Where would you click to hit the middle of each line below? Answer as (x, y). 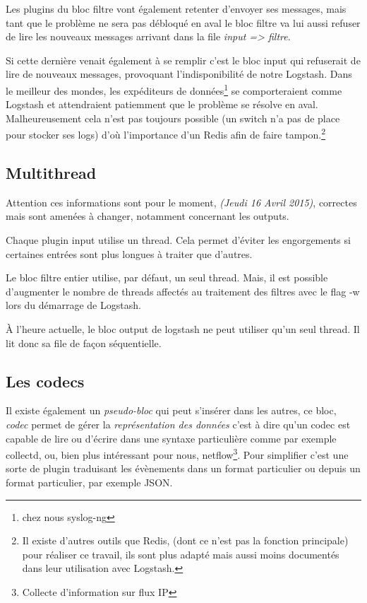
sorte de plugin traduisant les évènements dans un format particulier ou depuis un (183, 468)
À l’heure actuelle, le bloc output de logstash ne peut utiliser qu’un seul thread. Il (183, 329)
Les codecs (45, 381)
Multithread (51, 173)
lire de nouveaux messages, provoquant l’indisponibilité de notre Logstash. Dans (179, 74)
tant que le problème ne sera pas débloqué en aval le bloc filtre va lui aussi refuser (183, 22)
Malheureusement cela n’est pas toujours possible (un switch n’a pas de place (173, 118)
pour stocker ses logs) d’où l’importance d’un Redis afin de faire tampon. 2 (166, 134)
